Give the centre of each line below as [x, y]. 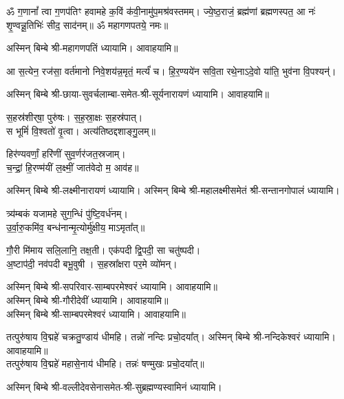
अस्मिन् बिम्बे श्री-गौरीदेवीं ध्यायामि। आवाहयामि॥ [87, 300]
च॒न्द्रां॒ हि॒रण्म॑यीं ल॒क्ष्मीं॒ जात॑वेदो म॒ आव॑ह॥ [73, 167]
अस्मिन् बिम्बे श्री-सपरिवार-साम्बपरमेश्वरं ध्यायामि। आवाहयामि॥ [112, 287]
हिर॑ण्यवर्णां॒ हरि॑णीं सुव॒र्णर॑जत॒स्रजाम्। [66, 154]
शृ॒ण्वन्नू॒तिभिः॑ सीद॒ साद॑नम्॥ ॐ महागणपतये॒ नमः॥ [87, 24]
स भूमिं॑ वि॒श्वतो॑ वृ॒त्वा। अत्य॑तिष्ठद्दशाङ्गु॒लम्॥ [81, 130]
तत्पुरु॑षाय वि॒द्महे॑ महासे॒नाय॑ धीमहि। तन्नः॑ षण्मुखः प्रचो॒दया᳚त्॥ [105, 364]
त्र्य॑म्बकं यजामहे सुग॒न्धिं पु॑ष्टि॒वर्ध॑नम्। [67, 213]
